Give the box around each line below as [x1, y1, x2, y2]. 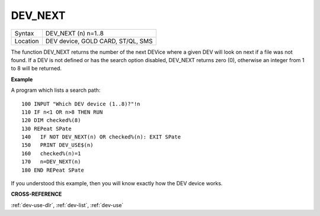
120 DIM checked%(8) [21, 117, 81, 124]
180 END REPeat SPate [21, 166, 84, 173]
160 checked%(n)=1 [21, 150, 81, 157]
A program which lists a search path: [11, 86, 101, 94]
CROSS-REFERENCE [11, 191, 62, 198]
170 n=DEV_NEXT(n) [21, 159, 81, 165]
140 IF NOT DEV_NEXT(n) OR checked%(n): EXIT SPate [21, 134, 181, 140]
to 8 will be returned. [11, 65, 62, 72]
